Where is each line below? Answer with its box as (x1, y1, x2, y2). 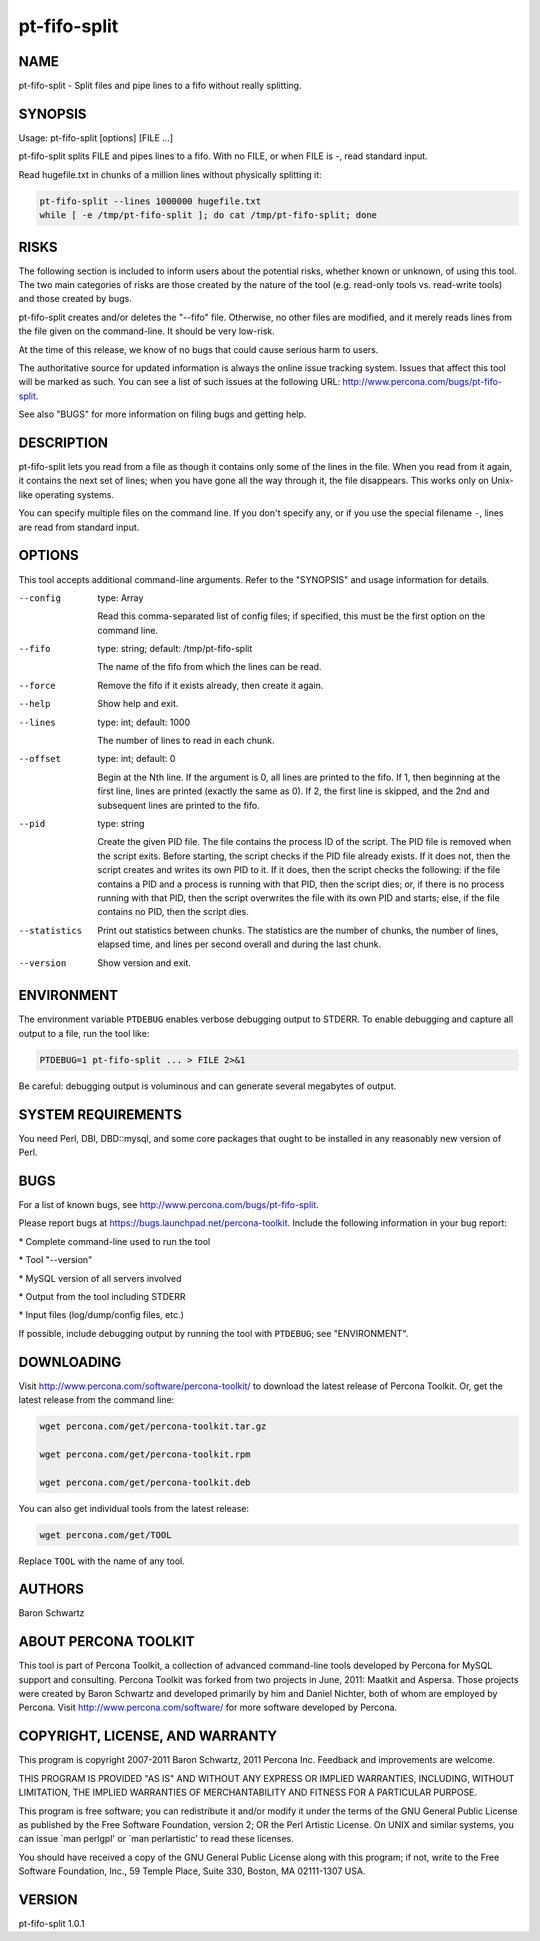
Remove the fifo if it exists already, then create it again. (97, 679, 324, 691)
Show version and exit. (97, 956, 192, 969)
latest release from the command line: (18, 1394, 175, 1405)
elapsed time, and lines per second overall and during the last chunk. (97, 938, 382, 950)
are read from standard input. (18, 521, 140, 533)
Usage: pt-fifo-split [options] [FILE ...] (18, 131, 174, 144)
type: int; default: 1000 (97, 716, 191, 728)
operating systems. (35, 488, 115, 500)
